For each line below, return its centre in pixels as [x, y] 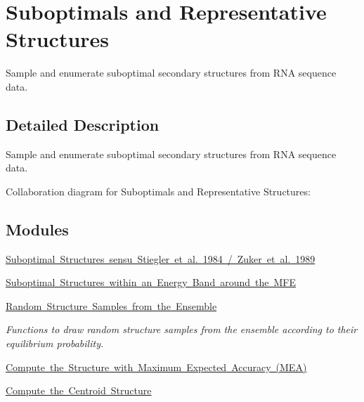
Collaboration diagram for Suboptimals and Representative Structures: [158, 191]
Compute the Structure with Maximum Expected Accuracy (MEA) [156, 367]
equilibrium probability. [55, 343]
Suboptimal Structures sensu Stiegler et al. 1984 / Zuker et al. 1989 [161, 258]
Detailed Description [83, 124]
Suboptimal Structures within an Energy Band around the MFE [151, 282]
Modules [37, 229]
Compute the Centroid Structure [79, 390]
